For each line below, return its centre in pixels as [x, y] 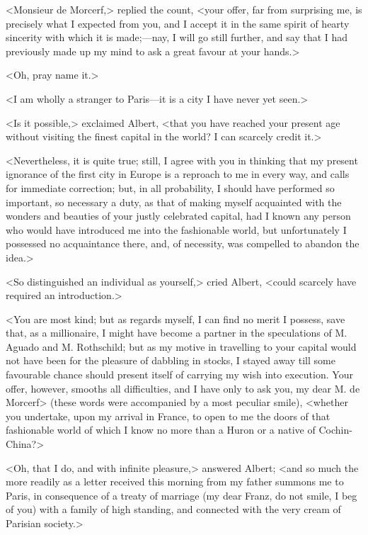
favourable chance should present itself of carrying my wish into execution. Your [179, 374]
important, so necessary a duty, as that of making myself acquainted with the [174, 202]
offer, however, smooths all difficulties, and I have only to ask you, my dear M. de [183, 388]
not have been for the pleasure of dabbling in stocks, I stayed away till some [171, 360]
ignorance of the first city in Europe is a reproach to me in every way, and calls [178, 174]
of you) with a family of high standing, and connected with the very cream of [173, 509]
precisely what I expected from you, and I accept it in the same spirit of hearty [178, 23]
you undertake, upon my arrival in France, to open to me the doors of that [168, 416]
